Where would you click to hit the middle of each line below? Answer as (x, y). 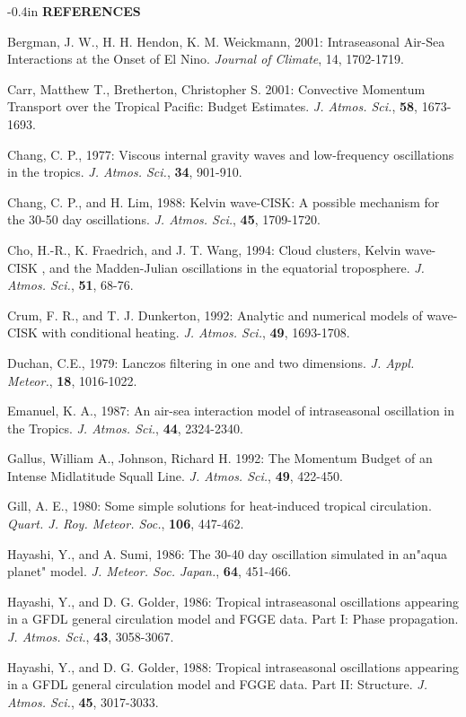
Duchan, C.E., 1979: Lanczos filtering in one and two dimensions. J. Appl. (211, 362)
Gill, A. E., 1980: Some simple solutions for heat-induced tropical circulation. (220, 506)
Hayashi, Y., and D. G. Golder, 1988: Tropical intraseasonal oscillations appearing (233, 666)
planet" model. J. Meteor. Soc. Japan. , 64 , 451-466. (149, 571)
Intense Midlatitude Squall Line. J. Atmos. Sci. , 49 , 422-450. (175, 475)
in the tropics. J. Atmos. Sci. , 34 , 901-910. (125, 172)
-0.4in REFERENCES (74, 11)
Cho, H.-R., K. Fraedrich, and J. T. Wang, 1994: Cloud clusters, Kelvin (204, 249)
